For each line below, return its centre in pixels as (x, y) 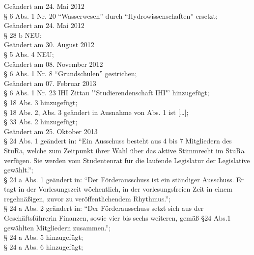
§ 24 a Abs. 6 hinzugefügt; (43, 246)
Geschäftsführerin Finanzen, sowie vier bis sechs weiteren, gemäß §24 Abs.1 (117, 218)
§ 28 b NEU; (23, 35)
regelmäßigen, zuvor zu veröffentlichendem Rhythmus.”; (87, 198)
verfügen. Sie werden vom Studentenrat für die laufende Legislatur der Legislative (127, 160)
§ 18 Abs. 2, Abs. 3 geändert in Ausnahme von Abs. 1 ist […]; (96, 112)
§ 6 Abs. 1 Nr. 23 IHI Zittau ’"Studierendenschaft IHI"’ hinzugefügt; (107, 93)
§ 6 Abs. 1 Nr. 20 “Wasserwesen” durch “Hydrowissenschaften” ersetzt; (111, 15)
